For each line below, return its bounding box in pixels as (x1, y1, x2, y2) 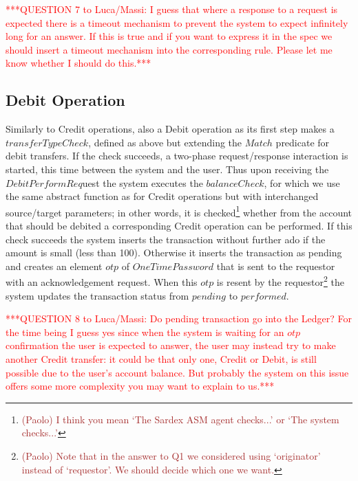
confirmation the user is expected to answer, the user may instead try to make (6, 338, 336, 353)
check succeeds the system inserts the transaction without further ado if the (6, 232, 326, 246)
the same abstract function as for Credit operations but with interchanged (6, 189, 319, 203)
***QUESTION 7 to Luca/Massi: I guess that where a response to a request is (6, 2, 338, 16)
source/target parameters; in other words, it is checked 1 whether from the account (6, 203, 352, 219)
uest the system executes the (82, 175, 203, 190)
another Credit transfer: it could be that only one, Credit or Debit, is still (6, 351, 317, 366)
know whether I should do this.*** (6, 56, 151, 70)
